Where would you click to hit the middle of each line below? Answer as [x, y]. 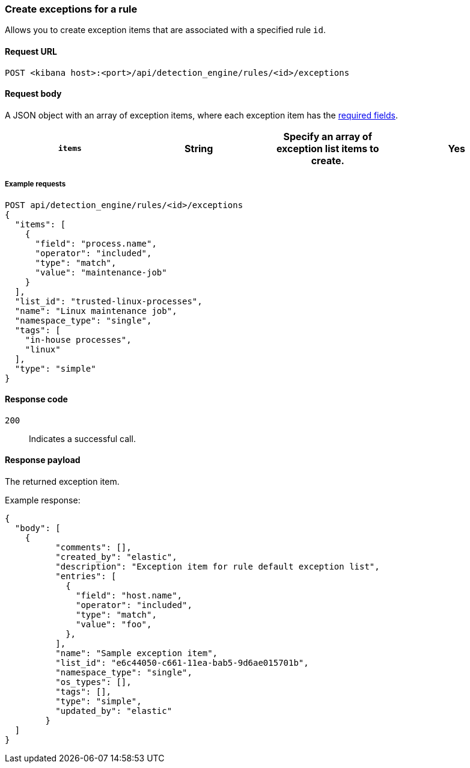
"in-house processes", [78, 339]
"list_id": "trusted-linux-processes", [108, 301]
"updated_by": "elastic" [114, 711]
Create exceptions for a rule [71, 9]
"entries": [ [86, 576]
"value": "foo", [114, 625]
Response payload [43, 460]
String [199, 148]
